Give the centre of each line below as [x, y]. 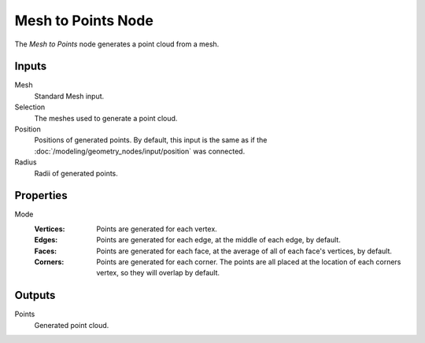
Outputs [35, 295]
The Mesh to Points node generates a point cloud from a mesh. [117, 44]
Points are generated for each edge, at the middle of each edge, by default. [219, 240]
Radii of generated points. [76, 173]
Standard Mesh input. [69, 96]
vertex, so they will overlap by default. [158, 273]
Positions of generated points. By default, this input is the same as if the [151, 140]
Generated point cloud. [72, 325]
